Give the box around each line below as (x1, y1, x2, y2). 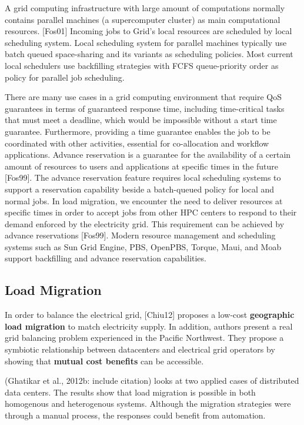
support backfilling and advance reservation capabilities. (5, 252, 206, 264)
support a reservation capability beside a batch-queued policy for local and (5, 182, 275, 195)
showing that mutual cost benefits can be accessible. (5, 354, 204, 367)
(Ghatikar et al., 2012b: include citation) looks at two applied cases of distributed (5, 374, 299, 387)
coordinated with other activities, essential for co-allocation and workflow (5, 137, 269, 149)
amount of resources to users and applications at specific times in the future (5, 160, 279, 172)
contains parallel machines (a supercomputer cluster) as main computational (5, 13, 280, 25)
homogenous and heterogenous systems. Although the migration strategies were (5, 397, 291, 410)
